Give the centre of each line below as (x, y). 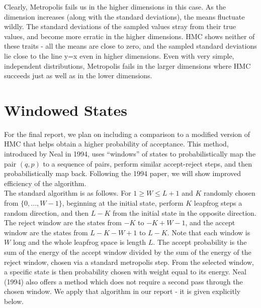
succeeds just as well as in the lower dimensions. (78, 75)
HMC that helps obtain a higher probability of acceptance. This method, (116, 144)
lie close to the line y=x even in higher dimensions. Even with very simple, (119, 55)
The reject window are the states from (63, 222)
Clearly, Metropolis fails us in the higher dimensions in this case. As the (115, 7)
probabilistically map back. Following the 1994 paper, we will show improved (123, 173)
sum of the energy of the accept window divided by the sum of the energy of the (128, 252)
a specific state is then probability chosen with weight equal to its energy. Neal (125, 272)
